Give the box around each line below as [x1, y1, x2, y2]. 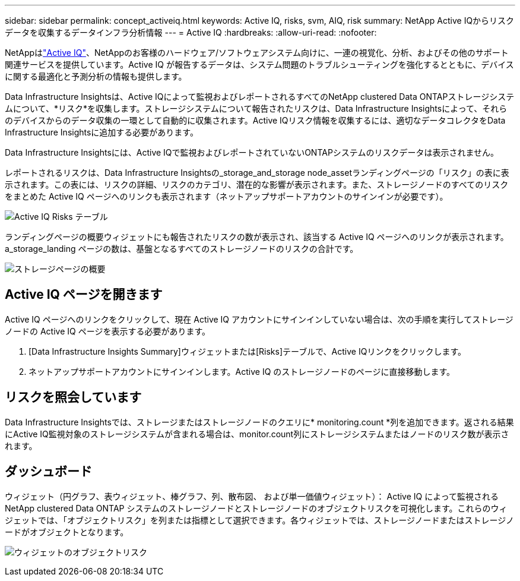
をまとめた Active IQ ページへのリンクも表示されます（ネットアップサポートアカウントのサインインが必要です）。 [5, 191, 448, 201]
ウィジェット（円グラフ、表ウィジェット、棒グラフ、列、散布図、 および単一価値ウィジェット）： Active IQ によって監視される [5, 491, 499, 501]
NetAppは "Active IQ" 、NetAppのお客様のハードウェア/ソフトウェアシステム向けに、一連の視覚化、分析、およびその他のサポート [5, 48, 509, 58]
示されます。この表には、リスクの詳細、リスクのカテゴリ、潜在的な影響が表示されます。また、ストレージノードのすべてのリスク [5, 179, 509, 190]
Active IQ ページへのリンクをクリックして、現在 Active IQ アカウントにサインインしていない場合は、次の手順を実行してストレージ [5, 314, 513, 324]
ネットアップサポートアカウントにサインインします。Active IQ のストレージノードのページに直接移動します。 [28, 366, 455, 377]
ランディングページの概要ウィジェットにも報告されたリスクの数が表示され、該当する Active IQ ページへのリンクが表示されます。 [5, 232, 509, 242]
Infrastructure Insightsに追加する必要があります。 [5, 127, 198, 137]
